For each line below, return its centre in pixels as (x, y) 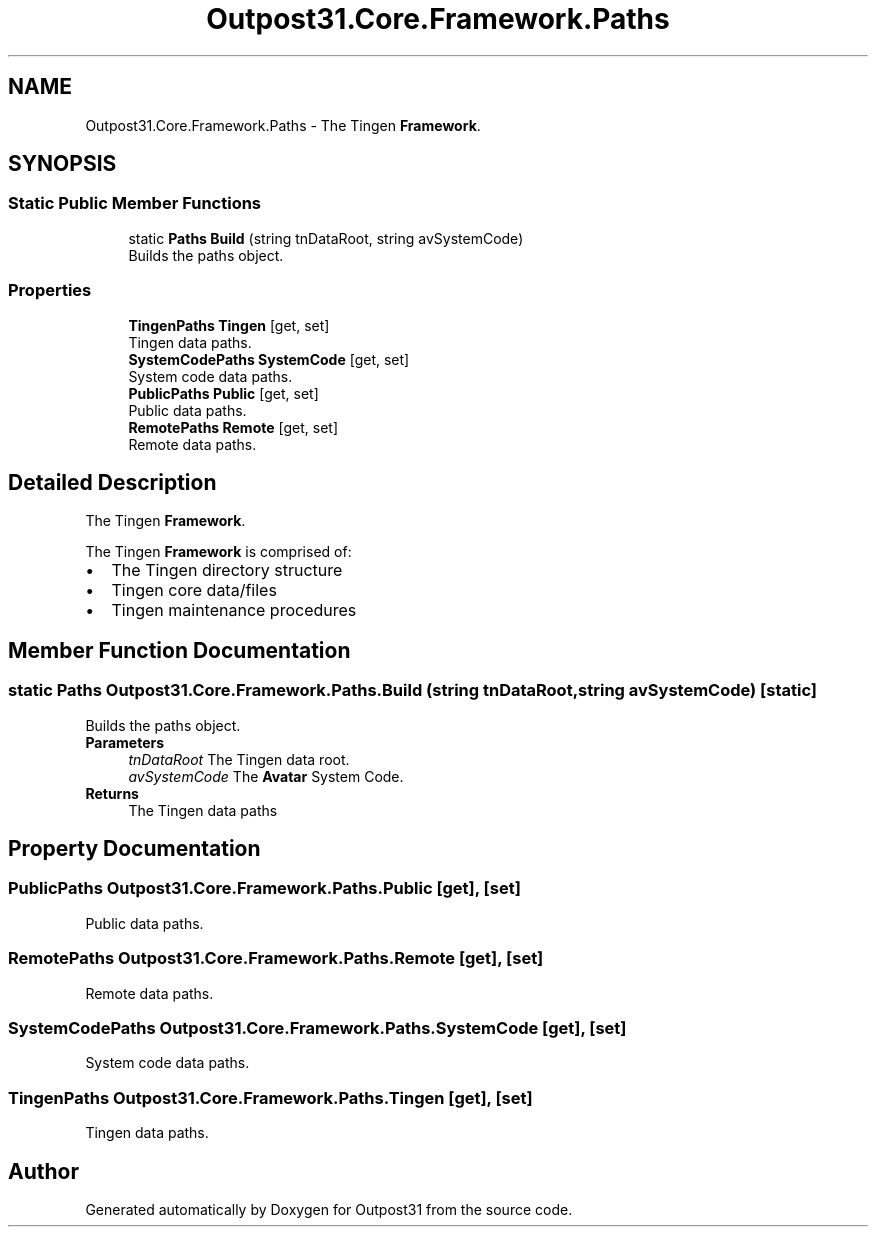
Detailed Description (112, 482)
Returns (112, 793)
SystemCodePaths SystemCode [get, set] (269, 359)
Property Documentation (134, 849)
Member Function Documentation (179, 650)
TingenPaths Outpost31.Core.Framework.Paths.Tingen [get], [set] (270, 1097)
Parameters (125, 742)
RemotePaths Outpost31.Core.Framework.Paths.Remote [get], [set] (276, 958)
